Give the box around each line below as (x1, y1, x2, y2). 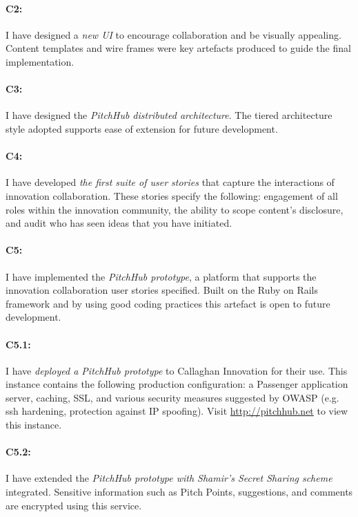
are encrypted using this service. (6, 498, 142, 512)
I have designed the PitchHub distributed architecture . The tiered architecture (6, 108, 332, 122)
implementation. (6, 54, 74, 68)
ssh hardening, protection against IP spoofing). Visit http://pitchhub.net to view (6, 404, 348, 418)
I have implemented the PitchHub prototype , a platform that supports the (6, 269, 317, 283)
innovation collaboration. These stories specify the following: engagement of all (6, 188, 338, 203)
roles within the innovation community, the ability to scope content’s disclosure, (6, 202, 344, 216)
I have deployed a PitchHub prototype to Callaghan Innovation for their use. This (6, 363, 348, 377)
